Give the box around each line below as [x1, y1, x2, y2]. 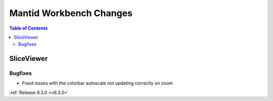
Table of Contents [9, 25, 48, 31]
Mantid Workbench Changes [9, 8, 132, 19]
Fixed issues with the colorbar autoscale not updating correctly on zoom [22, 80, 173, 86]
